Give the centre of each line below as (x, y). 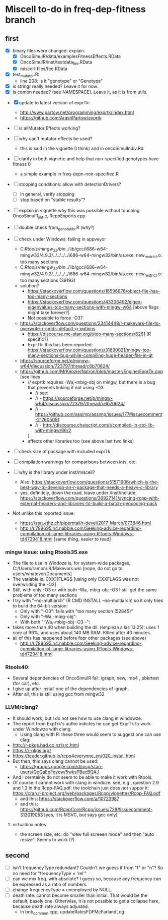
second (17, 855)
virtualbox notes (29, 824)
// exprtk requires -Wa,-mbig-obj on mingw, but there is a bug (91, 382)
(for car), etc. (26, 684)
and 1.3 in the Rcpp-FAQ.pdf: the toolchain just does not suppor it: (81, 788)
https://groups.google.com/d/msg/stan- (61, 766)
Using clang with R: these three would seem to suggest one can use (91, 734)
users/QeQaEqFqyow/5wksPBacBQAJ (59, 772)
